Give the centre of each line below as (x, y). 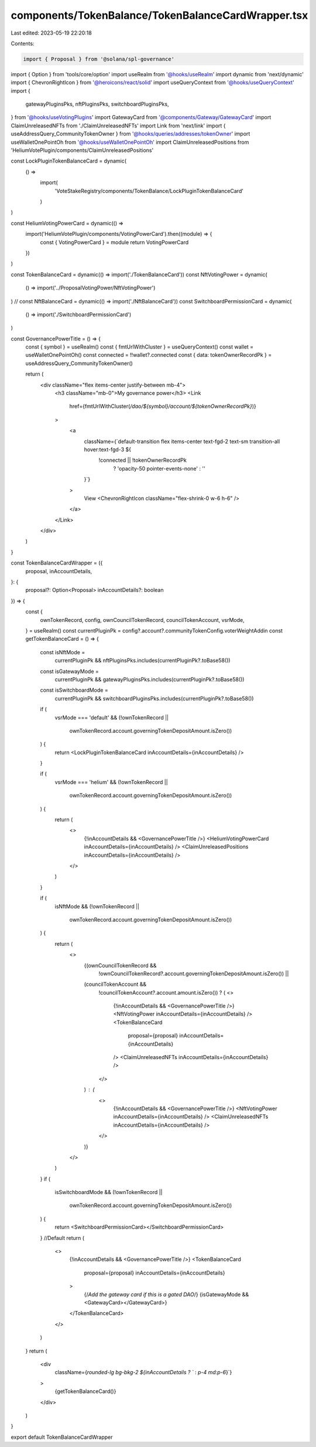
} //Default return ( (62, 1238)
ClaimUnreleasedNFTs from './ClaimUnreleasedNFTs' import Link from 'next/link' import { (118, 126)
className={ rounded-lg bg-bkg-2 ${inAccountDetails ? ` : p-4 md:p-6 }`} (143, 1372)
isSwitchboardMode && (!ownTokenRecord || (109, 1192)
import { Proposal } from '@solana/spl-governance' (99, 59)
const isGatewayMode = (70, 671)
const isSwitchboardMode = (74, 690)
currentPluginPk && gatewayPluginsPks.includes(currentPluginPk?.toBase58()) (150, 679)
